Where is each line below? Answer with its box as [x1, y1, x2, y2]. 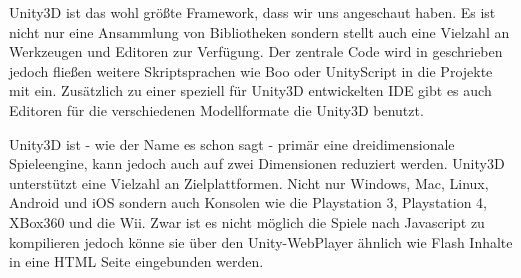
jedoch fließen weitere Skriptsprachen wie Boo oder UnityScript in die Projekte [9, 60, 493, 81]
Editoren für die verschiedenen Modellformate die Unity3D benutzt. [9, 99, 424, 120]
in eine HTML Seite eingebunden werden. [9, 251, 264, 272]
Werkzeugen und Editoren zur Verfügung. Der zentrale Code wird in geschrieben [9, 41, 503, 62]
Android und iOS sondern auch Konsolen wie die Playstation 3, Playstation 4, [9, 192, 488, 213]
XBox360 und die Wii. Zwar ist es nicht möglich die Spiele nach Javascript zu [9, 211, 485, 232]
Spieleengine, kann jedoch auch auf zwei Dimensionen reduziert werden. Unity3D [9, 153, 505, 174]
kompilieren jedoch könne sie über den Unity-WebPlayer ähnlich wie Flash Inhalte [9, 231, 513, 252]
